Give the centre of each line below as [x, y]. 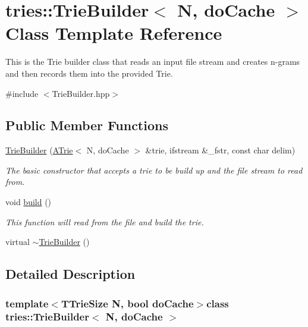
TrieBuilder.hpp [81, 93]
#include [22, 93]
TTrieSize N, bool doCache [127, 303]
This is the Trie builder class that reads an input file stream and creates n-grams [153, 62]
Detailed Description [70, 274]
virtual [18, 242]
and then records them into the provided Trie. [89, 73]
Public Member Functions [87, 125]
